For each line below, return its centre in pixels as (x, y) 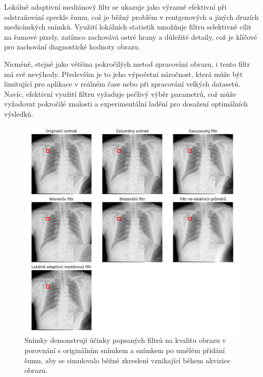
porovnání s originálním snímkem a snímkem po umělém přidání (125, 350)
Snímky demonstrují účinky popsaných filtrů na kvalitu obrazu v (125, 340)
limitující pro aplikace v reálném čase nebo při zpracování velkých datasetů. (122, 84)
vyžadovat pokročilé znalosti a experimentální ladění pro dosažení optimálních (126, 104)
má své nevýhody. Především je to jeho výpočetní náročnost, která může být (124, 74)
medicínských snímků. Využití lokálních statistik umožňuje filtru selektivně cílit (128, 27)
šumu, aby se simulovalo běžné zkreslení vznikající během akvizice (127, 360)
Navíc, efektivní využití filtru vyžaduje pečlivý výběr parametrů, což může (120, 93)
